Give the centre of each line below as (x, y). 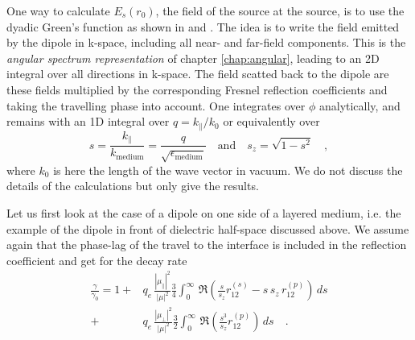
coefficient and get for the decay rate (97, 260)
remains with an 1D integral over (88, 121)
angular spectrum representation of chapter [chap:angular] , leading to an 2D (193, 58)
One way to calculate (58, 10)
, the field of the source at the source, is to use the (280, 10)
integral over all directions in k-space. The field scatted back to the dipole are (198, 74)
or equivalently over (271, 121)
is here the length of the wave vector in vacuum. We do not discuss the (228, 170)
